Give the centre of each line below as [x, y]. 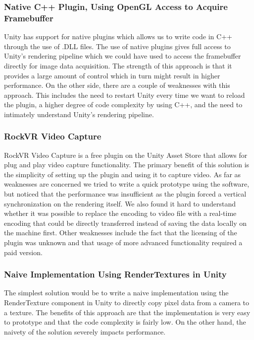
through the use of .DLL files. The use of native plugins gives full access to [117, 46]
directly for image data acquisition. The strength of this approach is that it [118, 65]
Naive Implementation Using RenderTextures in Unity [115, 274]
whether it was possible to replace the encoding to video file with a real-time [120, 213]
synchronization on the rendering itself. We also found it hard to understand [120, 203]
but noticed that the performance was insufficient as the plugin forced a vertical [125, 194]
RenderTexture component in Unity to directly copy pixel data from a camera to [127, 303]
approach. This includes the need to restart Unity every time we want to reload [125, 95]
